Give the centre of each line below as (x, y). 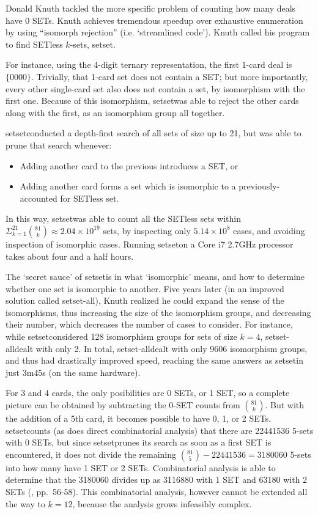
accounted (39, 198)
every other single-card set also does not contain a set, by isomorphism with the (155, 88)
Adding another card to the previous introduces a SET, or (129, 165)
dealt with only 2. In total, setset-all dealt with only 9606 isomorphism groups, (161, 348)
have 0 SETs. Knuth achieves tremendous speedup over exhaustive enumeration (154, 20)
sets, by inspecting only (147, 230)
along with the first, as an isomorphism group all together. (115, 112)
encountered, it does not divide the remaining (91, 454)
